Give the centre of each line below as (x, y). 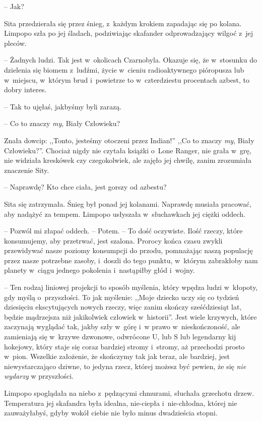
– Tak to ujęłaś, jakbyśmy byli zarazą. (63, 106)
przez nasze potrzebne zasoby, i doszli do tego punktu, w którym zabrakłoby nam (131, 260)
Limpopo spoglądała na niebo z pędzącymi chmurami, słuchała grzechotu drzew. (129, 393)
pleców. (15, 43)
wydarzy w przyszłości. (39, 376)
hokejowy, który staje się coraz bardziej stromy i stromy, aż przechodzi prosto (124, 346)
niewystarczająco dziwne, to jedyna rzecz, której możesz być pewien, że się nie (125, 366)
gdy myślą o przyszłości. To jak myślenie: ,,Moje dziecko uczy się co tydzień (122, 297)
